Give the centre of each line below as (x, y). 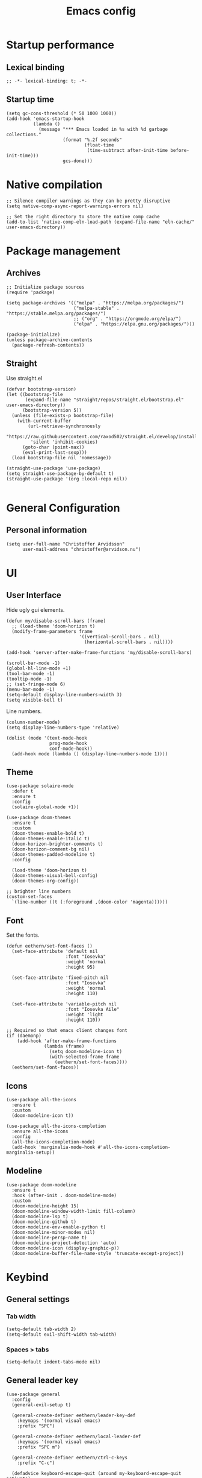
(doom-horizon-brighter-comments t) (57, 844)
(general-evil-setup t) (41, 1405)
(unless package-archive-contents (50, 340)
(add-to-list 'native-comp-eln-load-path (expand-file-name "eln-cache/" (101, 222)
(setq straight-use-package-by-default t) (60, 473)
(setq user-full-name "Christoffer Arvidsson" (66, 544)
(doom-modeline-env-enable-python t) (59, 1227)
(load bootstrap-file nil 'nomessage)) (62, 458)
